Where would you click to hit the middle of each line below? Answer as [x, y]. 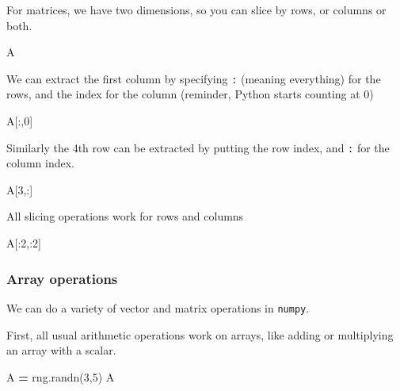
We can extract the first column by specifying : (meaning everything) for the [194, 78]
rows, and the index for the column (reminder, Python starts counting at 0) [190, 94]
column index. [40, 163]
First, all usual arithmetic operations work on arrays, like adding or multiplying [200, 334]
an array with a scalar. [61, 350]
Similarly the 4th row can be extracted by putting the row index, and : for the [198, 147]
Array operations [62, 278]
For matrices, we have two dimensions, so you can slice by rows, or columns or [196, 10]
